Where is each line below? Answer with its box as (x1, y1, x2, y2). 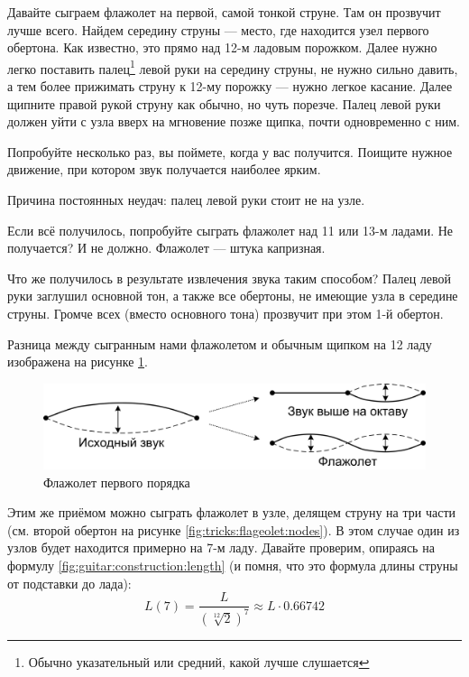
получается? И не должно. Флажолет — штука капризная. (7, 238, 326, 257)
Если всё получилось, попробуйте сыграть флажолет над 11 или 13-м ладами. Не (7, 220, 454, 239)
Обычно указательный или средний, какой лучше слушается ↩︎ (28, 652, 370, 671)
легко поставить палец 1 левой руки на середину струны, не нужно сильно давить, (7, 56, 458, 78)
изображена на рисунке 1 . (7, 352, 148, 371)
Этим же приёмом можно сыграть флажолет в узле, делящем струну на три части (7, 503, 456, 522)
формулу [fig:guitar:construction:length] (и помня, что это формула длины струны (7, 555, 458, 574)
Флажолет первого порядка (43, 472, 190, 491)
